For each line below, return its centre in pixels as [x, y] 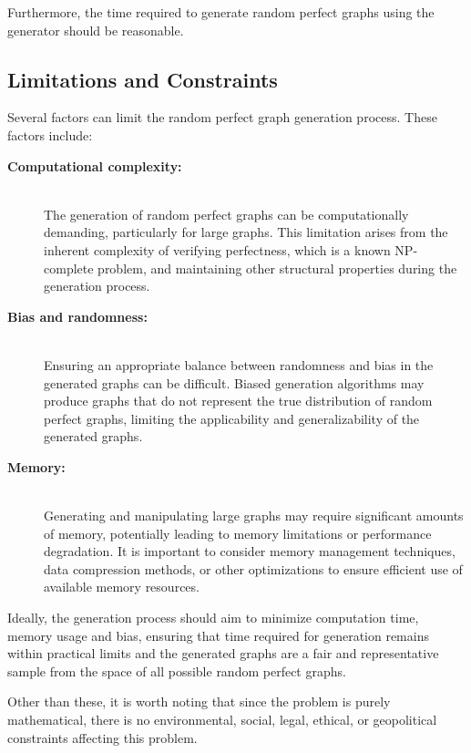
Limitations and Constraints [143, 79]
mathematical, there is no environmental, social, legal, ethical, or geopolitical [222, 720]
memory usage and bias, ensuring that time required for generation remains [218, 635]
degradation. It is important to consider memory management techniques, [250, 551]
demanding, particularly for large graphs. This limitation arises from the [246, 232]
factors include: [50, 134]
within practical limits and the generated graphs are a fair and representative [223, 653]
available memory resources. [122, 587]
